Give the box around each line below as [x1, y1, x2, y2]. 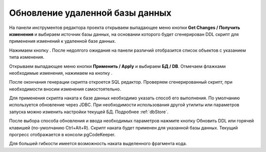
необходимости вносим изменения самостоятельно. [9, 86, 121, 92]
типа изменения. [9, 54, 44, 60]
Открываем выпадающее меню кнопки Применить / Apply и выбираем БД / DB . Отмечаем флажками [9, 63, 226, 69]
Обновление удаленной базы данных [9, 7, 172, 18]
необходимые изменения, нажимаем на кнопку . [9, 70, 113, 76]
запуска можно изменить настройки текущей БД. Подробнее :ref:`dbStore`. [9, 109, 168, 115]
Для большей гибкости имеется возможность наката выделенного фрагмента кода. [9, 141, 187, 147]
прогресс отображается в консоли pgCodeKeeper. [9, 132, 116, 138]
